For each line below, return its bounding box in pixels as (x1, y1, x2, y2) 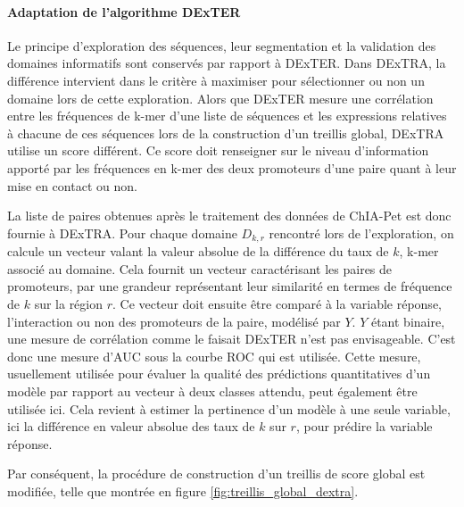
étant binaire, (370, 312, 445, 330)
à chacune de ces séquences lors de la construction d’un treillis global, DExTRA (7, 123, 444, 142)
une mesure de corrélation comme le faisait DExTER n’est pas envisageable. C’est (7, 329, 456, 348)
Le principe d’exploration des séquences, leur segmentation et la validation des (7, 36, 436, 54)
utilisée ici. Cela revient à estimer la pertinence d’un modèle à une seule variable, (7, 399, 451, 418)
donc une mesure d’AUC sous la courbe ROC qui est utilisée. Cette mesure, (7, 346, 421, 365)
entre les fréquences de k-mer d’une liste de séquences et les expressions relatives (7, 106, 447, 125)
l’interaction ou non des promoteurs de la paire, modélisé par (7, 312, 341, 330)
